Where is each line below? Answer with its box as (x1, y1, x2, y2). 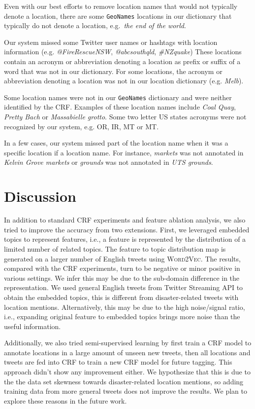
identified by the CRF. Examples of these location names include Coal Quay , (4, 102, 236, 112)
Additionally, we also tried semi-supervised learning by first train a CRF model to (4, 337, 252, 348)
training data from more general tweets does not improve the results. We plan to (4, 386, 248, 396)
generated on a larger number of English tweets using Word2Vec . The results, (4, 253, 241, 263)
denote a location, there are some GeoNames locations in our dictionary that (4, 10, 232, 21)
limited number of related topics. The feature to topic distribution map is (4, 243, 226, 254)
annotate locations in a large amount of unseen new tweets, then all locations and (4, 347, 251, 357)
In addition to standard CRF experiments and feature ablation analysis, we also (4, 215, 246, 225)
